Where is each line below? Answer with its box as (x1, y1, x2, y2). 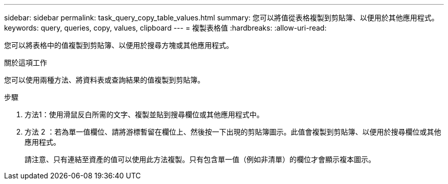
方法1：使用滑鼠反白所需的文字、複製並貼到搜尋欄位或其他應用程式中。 (25, 110, 264, 119)
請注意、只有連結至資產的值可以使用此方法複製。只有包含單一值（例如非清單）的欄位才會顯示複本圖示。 (25, 155, 375, 164)
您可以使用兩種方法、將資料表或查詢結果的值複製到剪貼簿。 (4, 75, 205, 84)
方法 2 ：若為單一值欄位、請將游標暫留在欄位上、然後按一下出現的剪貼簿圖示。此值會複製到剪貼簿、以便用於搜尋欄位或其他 (25, 127, 441, 136)
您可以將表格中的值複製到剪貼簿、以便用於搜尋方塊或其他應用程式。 (4, 41, 233, 49)
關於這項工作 (4, 58, 47, 67)
